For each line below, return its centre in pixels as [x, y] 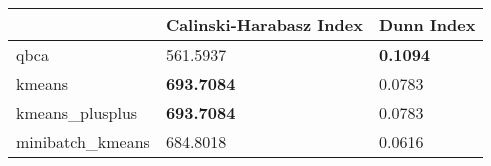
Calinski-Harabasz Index [264, 24]
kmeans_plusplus [77, 112]
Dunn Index [427, 24]
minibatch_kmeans [83, 141]
